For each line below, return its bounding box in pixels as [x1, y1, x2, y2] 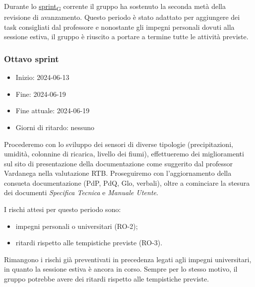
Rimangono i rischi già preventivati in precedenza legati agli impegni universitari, [4, 254, 252, 264]
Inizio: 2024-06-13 [15, 72, 69, 82]
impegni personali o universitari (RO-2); [15, 220, 138, 231]
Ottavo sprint [4, 52, 59, 65]
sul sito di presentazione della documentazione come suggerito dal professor [4, 158, 233, 168]
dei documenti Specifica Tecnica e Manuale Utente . [4, 187, 158, 198]
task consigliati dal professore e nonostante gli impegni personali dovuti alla [4, 21, 235, 32]
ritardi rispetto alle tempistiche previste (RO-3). [15, 237, 163, 248]
